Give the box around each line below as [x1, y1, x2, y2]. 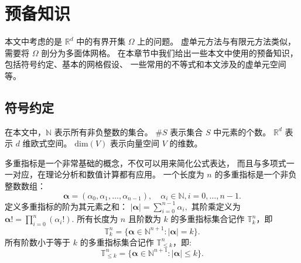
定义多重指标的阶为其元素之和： [5, 200, 128, 212]
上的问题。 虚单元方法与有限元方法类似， [137, 35, 296, 47]
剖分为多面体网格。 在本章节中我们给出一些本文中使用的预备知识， [41, 46, 298, 59]
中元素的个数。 [213, 125, 271, 138]
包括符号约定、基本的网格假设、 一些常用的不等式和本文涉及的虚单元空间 [5, 58, 286, 70]
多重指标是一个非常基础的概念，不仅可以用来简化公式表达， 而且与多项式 [5, 156, 286, 169]
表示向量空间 [110, 137, 159, 149]
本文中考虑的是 [5, 35, 62, 47]
